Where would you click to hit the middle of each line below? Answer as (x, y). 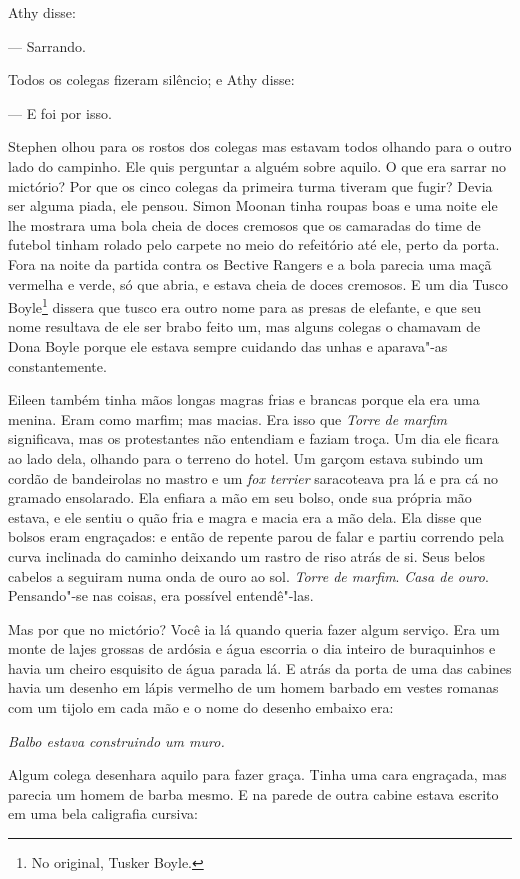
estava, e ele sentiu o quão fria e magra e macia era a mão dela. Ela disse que (245, 516)
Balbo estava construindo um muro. (116, 740)
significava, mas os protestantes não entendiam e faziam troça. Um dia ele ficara (253, 438)
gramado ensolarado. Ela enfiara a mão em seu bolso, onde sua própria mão (240, 497)
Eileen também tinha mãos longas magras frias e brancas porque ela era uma (244, 399)
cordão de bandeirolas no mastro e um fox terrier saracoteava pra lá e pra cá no (253, 477)
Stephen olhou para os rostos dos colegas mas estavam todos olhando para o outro (260, 146)
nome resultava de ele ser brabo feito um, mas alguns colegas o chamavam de (244, 326)
